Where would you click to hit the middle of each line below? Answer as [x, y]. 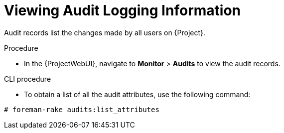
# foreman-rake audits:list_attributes [82, 109]
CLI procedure [28, 79]
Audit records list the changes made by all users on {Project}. [105, 32]
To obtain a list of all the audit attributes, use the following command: [137, 94]
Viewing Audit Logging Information [122, 10]
